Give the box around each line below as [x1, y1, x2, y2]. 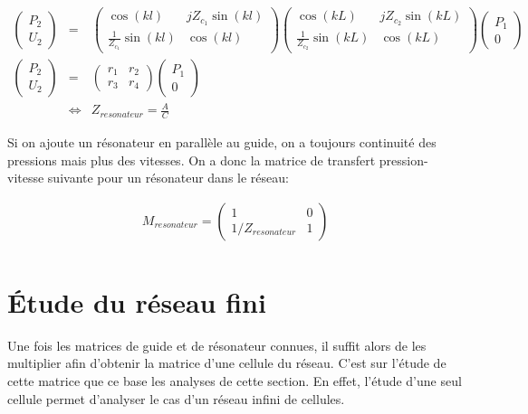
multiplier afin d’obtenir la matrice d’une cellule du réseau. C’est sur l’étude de [7, 353, 446, 372]
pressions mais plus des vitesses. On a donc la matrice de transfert [7, 150, 376, 169]
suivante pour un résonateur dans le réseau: [47, 168, 289, 187]
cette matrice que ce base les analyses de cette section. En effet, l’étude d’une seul [7, 372, 462, 390]
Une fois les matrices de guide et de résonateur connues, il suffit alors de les [7, 335, 427, 354]
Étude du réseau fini [7, 283, 266, 320]
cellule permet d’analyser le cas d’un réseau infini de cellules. [7, 389, 345, 408]
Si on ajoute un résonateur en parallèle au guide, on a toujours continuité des [7, 132, 437, 151]
